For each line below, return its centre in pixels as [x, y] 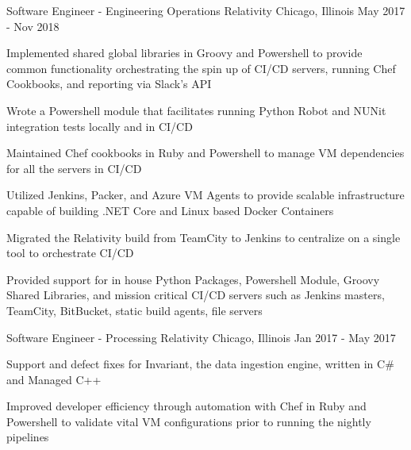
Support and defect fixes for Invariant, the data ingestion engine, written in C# [200, 364]
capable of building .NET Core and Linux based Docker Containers [170, 210]
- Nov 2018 [33, 26]
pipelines [28, 437]
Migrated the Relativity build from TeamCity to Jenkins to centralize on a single [204, 237]
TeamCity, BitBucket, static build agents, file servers [134, 310]
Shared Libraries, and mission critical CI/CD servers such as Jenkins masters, [196, 295]
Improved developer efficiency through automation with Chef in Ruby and [186, 406]
